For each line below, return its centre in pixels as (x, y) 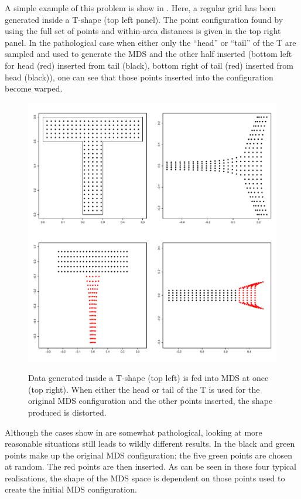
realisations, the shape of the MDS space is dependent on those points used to (145, 478)
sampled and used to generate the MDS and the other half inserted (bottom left (148, 54)
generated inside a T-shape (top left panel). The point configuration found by (144, 19)
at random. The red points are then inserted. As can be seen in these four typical (150, 466)
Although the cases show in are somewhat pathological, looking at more (134, 432)
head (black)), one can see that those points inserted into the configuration (139, 77)
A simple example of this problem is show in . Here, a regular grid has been (141, 8)
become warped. (34, 88)
